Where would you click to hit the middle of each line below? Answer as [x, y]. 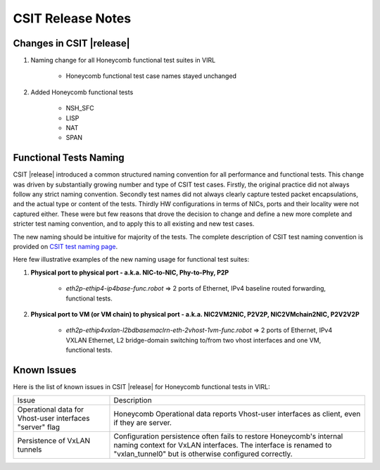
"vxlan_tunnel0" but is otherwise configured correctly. [203, 454]
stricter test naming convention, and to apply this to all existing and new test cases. [134, 224]
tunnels [30, 450]
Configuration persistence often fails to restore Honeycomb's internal [228, 436]
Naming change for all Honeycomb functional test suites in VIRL [123, 61]
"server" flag [38, 427]
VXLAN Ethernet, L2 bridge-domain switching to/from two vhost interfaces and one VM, [194, 340]
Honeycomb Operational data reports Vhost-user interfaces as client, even [237, 414]
